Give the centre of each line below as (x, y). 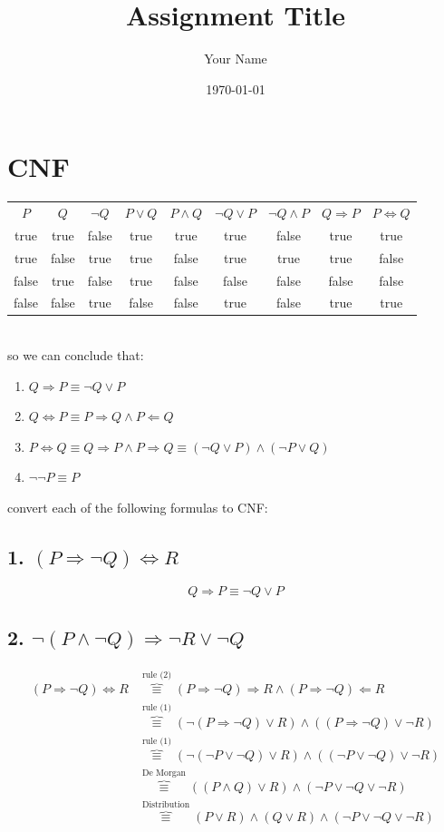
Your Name (236, 59)
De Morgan (164, 773)
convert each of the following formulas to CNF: (138, 508)
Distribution (166, 805)
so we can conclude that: (76, 355)
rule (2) (157, 675)
